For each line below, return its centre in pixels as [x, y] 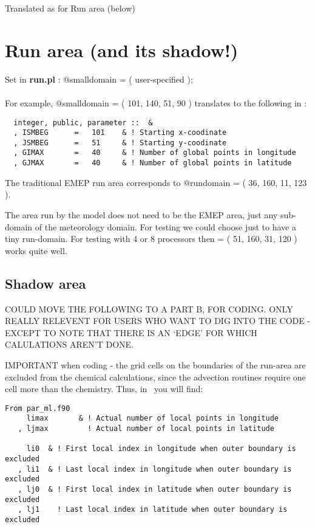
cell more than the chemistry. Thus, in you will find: [104, 389]
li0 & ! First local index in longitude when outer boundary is [161, 449]
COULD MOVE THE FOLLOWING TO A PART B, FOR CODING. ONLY [149, 308]
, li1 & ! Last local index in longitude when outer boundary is [155, 469]
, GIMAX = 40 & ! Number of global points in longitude [155, 153]
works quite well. [36, 250]
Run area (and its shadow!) [122, 50]
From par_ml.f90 [38, 408]
